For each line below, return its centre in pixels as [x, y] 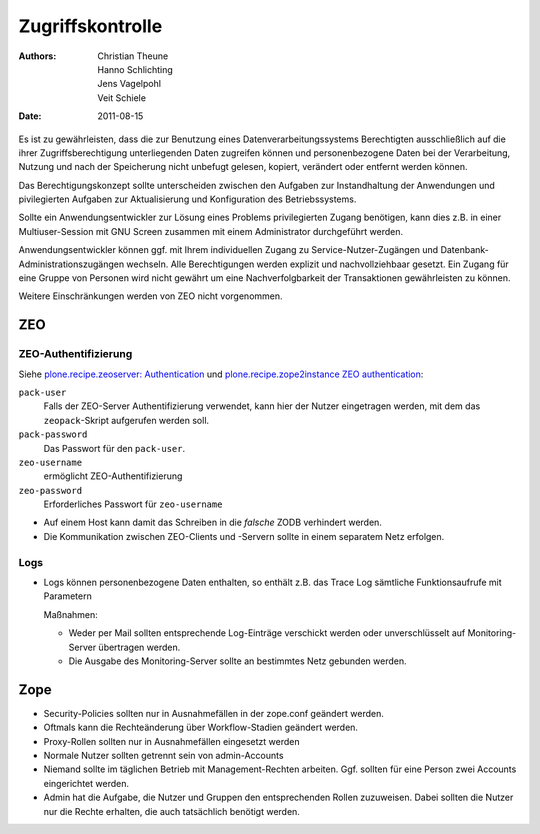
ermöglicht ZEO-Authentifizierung [113, 476]
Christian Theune [133, 56]
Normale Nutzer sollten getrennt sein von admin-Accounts [163, 756]
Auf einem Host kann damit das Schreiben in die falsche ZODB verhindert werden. [212, 522]
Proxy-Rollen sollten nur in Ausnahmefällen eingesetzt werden [171, 741]
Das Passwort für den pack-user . [114, 448]
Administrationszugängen [71, 264]
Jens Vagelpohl [129, 84]
